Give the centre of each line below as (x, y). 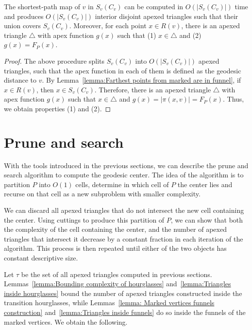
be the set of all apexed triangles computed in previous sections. (117, 274)
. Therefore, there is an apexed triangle (153, 89)
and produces (24, 16)
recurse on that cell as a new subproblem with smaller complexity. (102, 194)
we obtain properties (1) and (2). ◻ (58, 108)
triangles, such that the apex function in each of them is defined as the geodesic (123, 70)
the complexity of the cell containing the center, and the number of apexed (115, 229)
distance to (20, 80)
